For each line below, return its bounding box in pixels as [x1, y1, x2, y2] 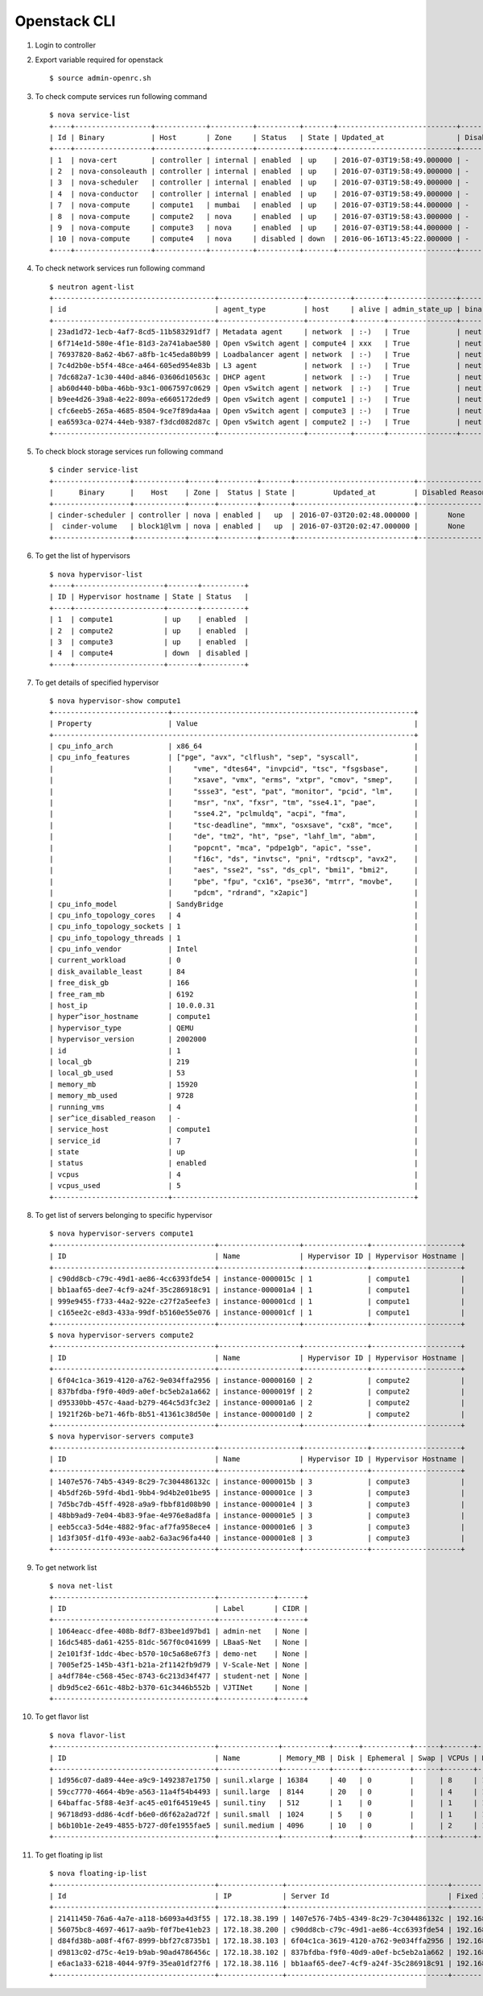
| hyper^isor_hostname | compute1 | [49, 1012, 419, 1021]
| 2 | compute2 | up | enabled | [49, 626, 250, 636]
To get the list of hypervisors [35, 551, 130, 561]
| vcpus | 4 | [49, 1170, 419, 1179]
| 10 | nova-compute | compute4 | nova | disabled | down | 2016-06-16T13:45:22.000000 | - [49, 234, 470, 243]
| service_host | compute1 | [49, 1124, 419, 1134]
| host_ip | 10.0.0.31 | [49, 1001, 419, 1010]
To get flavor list [35, 1712, 89, 1721]
